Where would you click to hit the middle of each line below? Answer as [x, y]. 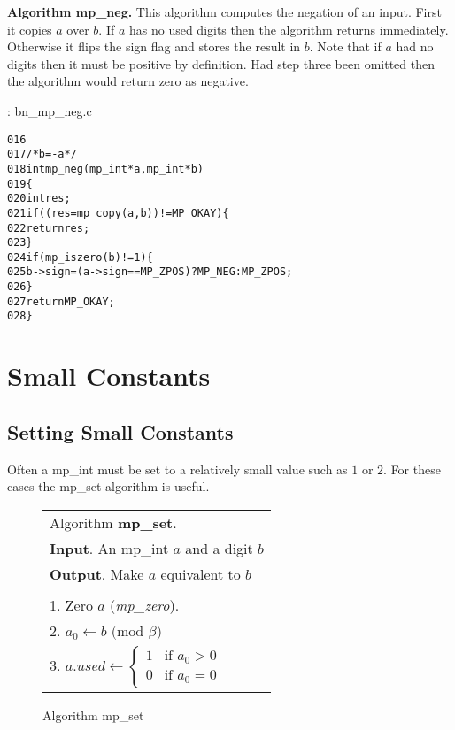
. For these [412, 469]
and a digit [219, 548]
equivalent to [201, 573]
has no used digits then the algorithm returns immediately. [289, 29]
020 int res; [39, 199]
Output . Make [97, 573]
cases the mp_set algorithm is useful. [108, 486]
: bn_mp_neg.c [50, 110]
